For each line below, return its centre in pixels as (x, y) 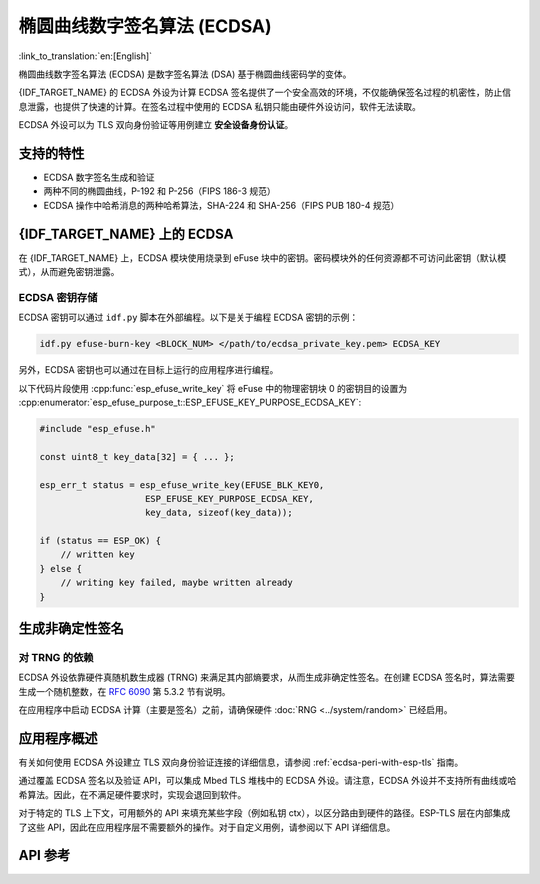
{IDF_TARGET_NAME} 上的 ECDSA (126, 233)
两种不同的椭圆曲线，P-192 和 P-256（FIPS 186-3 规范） (160, 191)
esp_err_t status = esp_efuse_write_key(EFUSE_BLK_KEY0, (182, 484)
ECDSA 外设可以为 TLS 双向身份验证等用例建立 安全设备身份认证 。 (156, 125)
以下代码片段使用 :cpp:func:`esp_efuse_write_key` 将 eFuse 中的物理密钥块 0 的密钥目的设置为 (213, 388)
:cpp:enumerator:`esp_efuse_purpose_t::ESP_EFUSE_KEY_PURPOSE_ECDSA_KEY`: (190, 402)
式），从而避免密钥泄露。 (69, 272)
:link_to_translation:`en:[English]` (85, 56)
